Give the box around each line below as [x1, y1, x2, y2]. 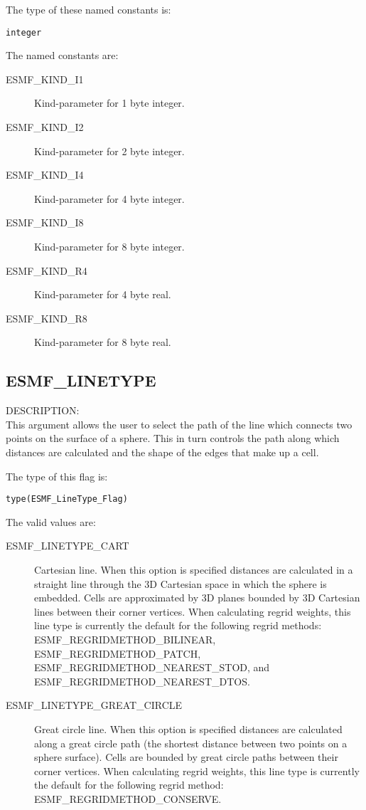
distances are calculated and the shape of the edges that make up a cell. [6, 444, 319, 459]
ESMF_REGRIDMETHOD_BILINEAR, [34, 631, 216, 646]
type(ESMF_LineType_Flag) [6, 494, 128, 505]
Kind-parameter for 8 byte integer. [34, 239, 185, 253]
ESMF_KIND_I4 [6, 167, 84, 182]
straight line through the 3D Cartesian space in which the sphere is [34, 576, 327, 591]
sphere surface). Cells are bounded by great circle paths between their [34, 749, 338, 764]
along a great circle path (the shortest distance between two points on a [34, 735, 348, 750]
